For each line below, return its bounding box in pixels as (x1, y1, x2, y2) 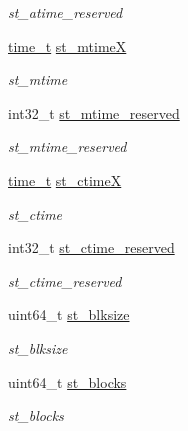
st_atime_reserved (8, 2, 123, 22)
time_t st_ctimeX (8, 169, 122, 190)
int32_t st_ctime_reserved (8, 237, 175, 258)
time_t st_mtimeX (8, 35, 127, 56)
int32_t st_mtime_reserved (8, 102, 180, 123)
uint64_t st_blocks (8, 371, 127, 392)
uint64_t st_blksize (8, 304, 130, 325)
